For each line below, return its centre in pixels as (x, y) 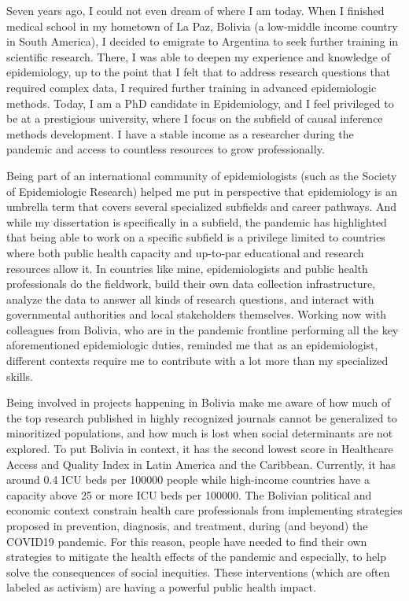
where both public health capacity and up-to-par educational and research (185, 252)
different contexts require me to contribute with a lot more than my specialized (197, 361)
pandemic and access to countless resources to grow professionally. (166, 149)
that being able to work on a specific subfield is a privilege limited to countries (196, 237)
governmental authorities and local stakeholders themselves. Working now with (197, 314)
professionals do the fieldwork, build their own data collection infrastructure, (191, 284)
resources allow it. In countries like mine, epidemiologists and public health (187, 268)
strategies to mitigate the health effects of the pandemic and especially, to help (196, 557)
